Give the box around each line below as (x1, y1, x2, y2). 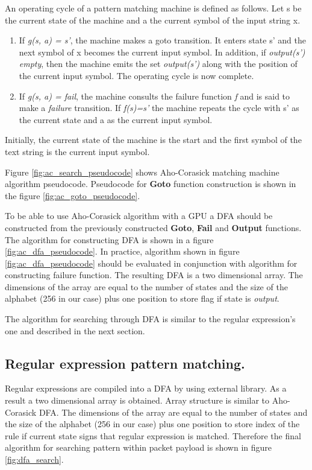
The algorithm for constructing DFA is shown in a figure (5, 233, 214, 246)
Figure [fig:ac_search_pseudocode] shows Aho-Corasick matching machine (5, 165, 279, 178)
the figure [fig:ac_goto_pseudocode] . (5, 189, 140, 202)
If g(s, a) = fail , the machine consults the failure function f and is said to (19, 89, 290, 102)
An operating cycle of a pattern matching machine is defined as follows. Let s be (5, 2, 302, 14)
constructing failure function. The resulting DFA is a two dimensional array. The (5, 268, 303, 281)
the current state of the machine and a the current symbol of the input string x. (5, 13, 301, 26)
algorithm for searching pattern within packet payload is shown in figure (5, 441, 272, 454)
